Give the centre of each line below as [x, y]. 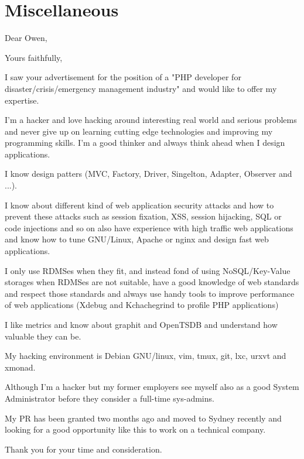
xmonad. [20, 367]
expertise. [22, 100]
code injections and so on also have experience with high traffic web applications [149, 227]
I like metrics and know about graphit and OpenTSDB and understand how [141, 324]
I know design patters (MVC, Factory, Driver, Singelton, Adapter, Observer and [148, 174]
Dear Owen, [26, 38]
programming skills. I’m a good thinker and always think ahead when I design [145, 143]
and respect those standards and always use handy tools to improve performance [150, 293]
